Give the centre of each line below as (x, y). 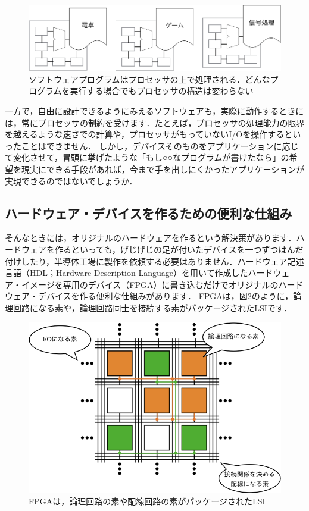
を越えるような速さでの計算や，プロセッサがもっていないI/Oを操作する (145, 134)
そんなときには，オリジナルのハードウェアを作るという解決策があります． (151, 238)
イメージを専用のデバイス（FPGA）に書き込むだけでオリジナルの (150, 284)
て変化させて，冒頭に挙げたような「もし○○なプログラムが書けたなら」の (147, 157)
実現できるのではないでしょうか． (71, 181)
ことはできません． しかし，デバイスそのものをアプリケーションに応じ (160, 145)
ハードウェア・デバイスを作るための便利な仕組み (149, 213)
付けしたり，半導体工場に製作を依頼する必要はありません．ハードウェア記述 (154, 261)
